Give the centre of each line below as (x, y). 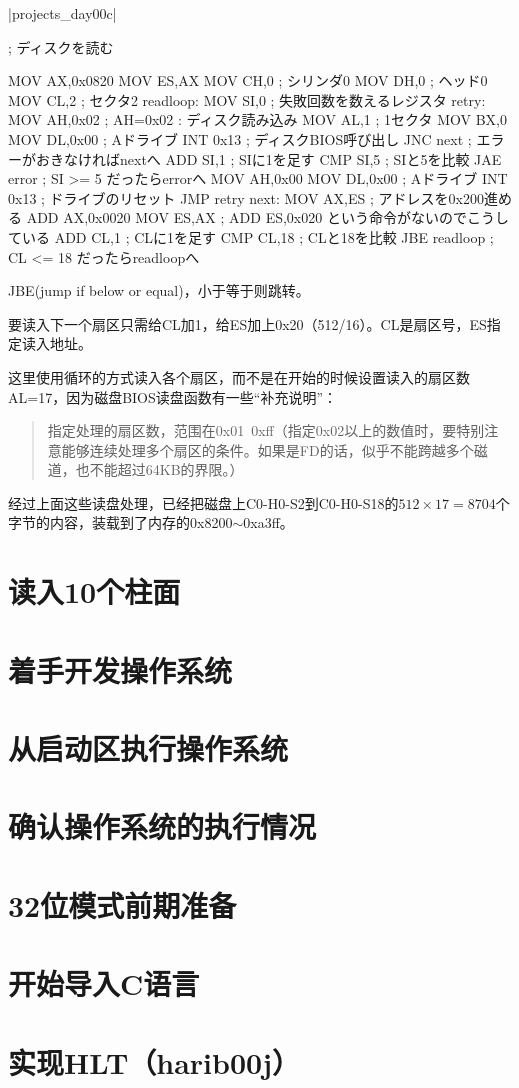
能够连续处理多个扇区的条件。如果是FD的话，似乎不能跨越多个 (267, 449)
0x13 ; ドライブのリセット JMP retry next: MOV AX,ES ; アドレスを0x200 (246, 197)
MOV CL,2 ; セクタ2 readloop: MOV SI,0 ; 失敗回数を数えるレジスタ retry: (247, 99)
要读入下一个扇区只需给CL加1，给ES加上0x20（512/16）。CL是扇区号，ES (247, 323)
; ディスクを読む (61, 46)
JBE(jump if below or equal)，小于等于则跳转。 (159, 290)
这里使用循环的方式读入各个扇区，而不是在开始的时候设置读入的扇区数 (239, 376)
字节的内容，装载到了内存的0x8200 (120, 522)
